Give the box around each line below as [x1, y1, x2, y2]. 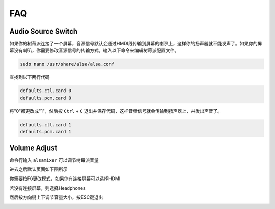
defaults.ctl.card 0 [20, 88, 71, 94]
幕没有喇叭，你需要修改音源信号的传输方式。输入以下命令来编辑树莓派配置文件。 [9, 47, 179, 53]
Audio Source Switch [9, 27, 78, 36]
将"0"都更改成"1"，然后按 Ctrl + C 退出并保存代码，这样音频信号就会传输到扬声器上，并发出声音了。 [9, 108, 223, 114]
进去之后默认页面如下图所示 [9, 166, 68, 172]
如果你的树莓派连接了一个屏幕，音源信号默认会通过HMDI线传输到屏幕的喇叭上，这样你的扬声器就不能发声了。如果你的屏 [9, 41, 262, 47]
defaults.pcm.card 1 [20, 129, 71, 135]
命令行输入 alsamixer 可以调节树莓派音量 [9, 157, 99, 163]
